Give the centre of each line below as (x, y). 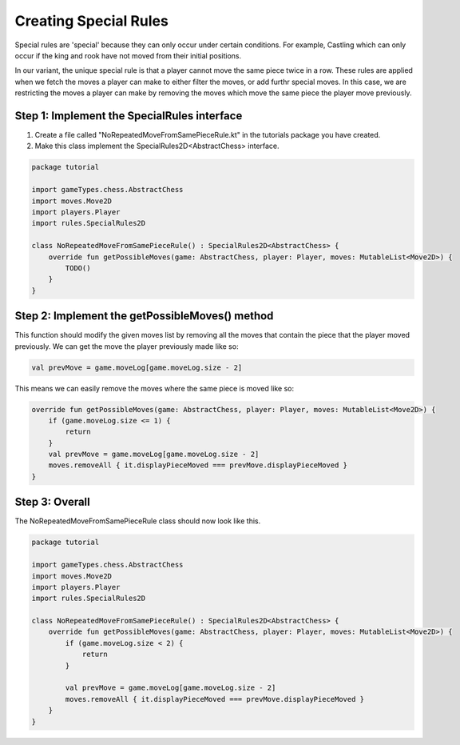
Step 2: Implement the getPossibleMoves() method (144, 316)
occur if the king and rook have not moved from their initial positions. (128, 55)
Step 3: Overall (53, 502)
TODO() (78, 268)
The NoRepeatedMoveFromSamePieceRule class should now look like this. (138, 521)
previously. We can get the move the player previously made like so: (127, 346)
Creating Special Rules (92, 21)
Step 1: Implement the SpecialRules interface (129, 116)
